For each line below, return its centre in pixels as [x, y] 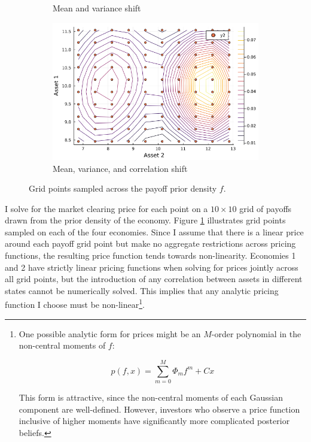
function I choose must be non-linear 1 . [75, 304]
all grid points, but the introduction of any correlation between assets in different [154, 279]
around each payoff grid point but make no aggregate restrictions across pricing [150, 243]
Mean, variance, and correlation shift [120, 168]
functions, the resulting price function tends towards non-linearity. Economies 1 [150, 255]
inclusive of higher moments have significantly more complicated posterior [154, 421]
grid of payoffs [266, 208]
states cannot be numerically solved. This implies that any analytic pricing [142, 290]
